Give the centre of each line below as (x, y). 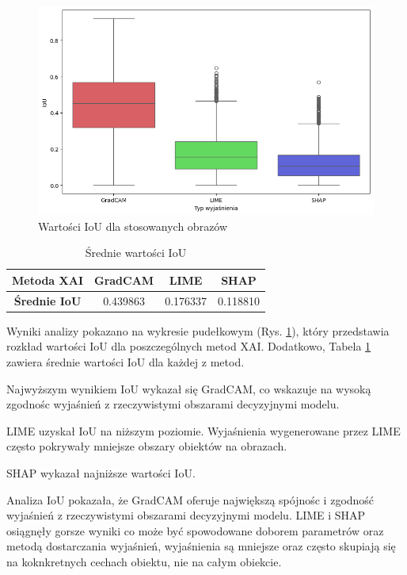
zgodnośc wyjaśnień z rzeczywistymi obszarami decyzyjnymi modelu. (173, 404)
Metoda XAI (48, 280)
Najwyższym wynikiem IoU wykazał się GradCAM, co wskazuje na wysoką (189, 388)
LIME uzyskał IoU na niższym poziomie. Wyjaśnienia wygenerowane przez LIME (203, 430)
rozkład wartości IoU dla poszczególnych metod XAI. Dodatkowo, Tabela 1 (189, 346)
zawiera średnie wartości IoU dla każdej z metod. (126, 362)
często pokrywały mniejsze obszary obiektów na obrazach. (147, 446)
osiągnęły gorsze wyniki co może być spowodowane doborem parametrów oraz (195, 530)
